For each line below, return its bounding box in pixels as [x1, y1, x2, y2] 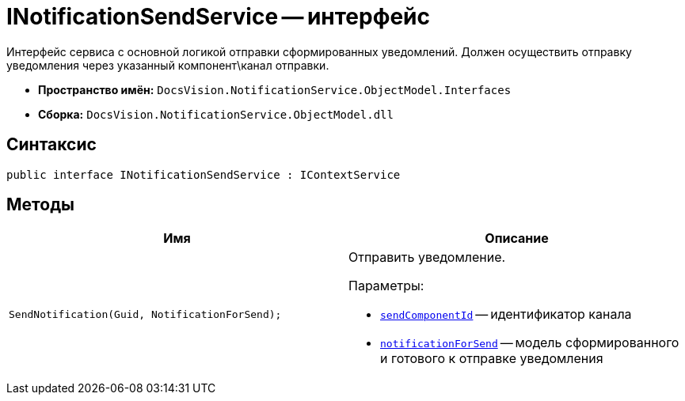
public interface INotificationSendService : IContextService [6, 168, 401, 181]
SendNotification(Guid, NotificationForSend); [9, 308, 282, 320]
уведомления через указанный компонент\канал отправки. [6, 58, 329, 72]
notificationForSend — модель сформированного [380, 335, 679, 351]
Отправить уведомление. [348, 249, 506, 266]
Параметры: [348, 278, 424, 294]
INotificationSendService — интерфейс [6, 3, 431, 30]
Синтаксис [6, 134, 97, 155]
